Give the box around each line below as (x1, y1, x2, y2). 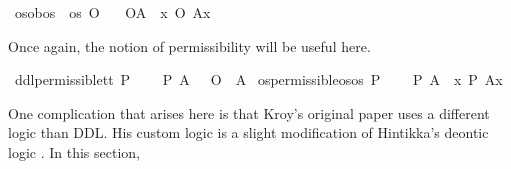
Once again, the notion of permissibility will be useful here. (8, 35, 371, 56)
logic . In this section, (8, 141, 140, 162)
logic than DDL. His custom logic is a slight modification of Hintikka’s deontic (8, 122, 489, 143)
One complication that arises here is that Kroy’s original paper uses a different (8, 102, 490, 123)
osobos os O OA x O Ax (14, 2, 211, 22)
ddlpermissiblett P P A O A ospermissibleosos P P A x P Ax (14, 69, 503, 90)
